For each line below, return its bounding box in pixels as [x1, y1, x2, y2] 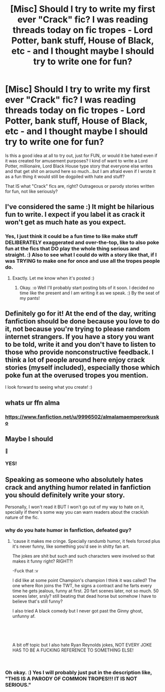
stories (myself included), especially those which [5, 364, 160, 372]
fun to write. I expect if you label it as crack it [5, 210, 145, 219]
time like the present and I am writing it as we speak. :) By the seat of [19, 290, 160, 296]
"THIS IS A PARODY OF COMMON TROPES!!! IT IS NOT [5, 675, 137, 682]
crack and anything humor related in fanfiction [5, 483, 151, 491]
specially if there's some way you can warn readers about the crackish [5, 509, 149, 515]
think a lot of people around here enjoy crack [5, 356, 145, 364]
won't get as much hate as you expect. [5, 218, 127, 227]
